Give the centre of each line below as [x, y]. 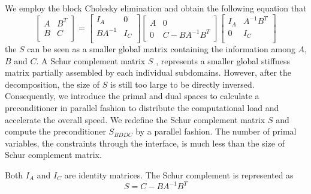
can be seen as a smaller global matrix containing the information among [161, 49]
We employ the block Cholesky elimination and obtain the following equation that [156, 8]
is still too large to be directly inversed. [182, 84]
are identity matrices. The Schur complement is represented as [179, 175]
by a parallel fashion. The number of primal [216, 131]
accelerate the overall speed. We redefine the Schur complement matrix [135, 119]
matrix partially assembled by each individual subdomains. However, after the [148, 72]
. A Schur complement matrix [91, 60]
